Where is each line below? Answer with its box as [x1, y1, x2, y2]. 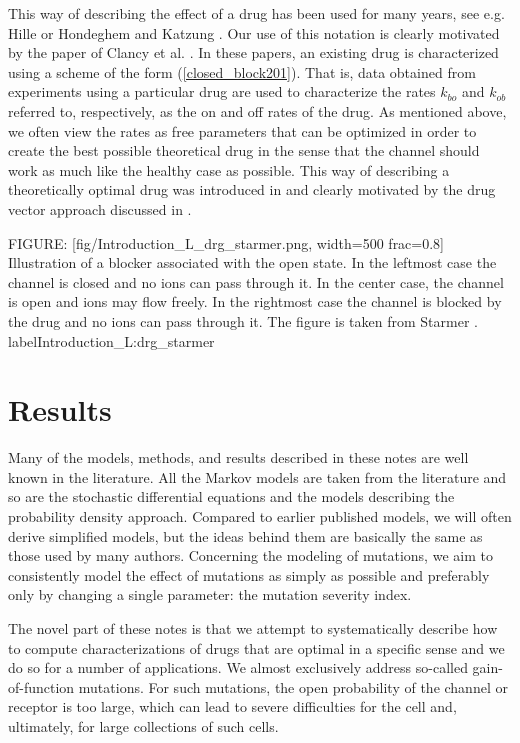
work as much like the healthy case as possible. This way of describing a [8, 159, 450, 180]
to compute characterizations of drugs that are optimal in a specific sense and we [8, 637, 505, 658]
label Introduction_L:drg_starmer [8, 330, 215, 351]
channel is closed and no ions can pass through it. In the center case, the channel [8, 271, 504, 292]
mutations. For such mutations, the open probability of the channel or [78, 676, 508, 697]
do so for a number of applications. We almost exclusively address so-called [8, 657, 468, 678]
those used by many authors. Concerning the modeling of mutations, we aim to [8, 545, 493, 566]
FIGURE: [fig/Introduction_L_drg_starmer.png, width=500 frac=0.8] [8, 232, 445, 253]
